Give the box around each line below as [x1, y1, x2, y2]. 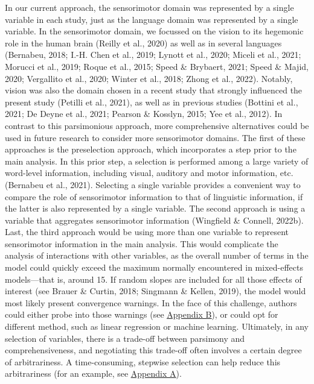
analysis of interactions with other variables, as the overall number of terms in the [5, 249, 309, 262]
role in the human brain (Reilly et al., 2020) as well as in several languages [5, 36, 282, 49]
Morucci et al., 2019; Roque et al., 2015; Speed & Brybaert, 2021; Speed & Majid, [5, 60, 309, 72]
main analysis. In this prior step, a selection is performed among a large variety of [5, 154, 309, 167]
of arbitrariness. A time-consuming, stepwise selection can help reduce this [5, 355, 281, 368]
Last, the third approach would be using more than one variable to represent [5, 225, 289, 238]
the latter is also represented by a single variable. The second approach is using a [5, 202, 306, 215]
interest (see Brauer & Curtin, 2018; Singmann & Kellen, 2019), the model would [5, 285, 306, 297]
